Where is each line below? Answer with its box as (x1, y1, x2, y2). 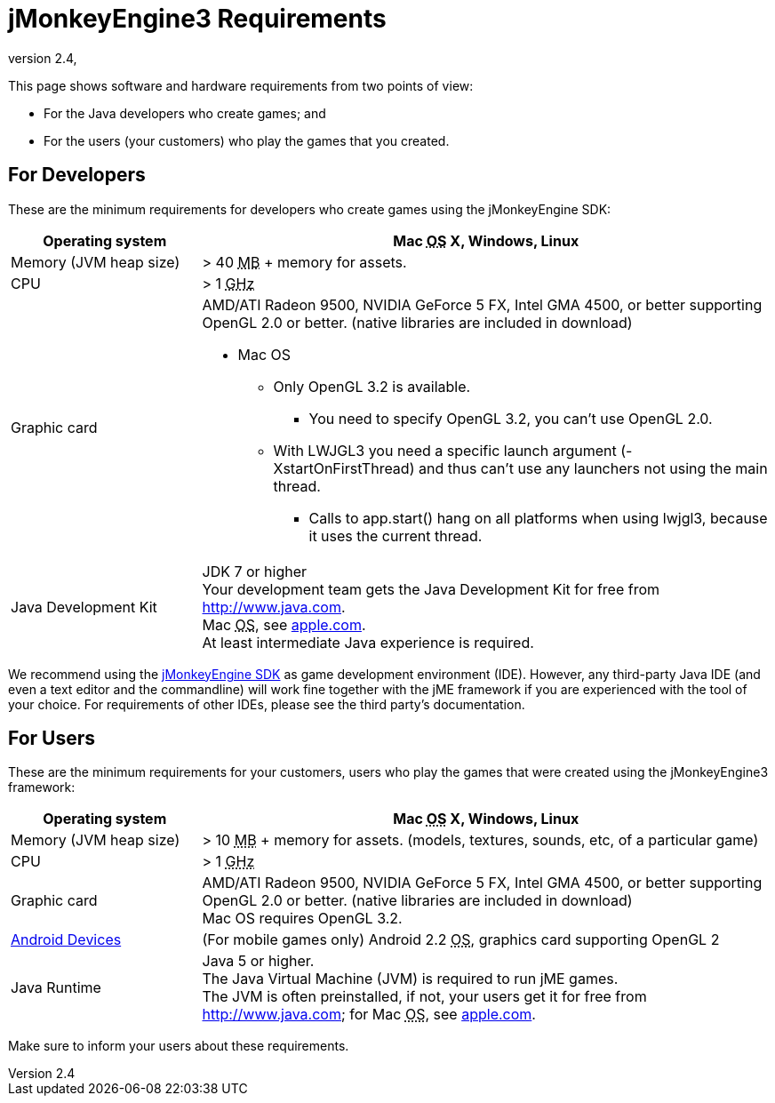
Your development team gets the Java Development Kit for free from (202, 579, 660, 598)
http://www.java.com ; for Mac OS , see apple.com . (202, 1005, 536, 1024)
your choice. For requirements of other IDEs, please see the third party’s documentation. (8, 696, 525, 712)
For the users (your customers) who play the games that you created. (44, 132, 450, 148)
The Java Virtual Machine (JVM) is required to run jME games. (202, 970, 619, 988)
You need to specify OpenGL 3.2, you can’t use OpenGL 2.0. (308, 409, 713, 428)
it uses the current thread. (308, 526, 483, 545)
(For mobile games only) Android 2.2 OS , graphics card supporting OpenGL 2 (202, 931, 720, 949)
